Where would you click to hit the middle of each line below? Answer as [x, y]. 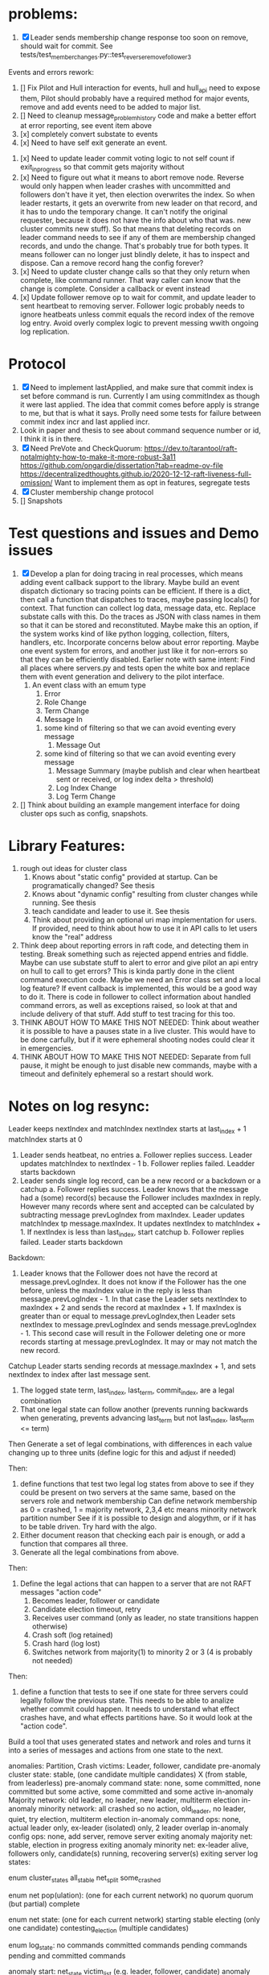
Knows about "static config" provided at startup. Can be [125, 877]
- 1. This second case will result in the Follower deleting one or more [133, 1334]
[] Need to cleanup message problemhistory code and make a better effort [138, 116]
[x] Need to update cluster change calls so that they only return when [135, 272]
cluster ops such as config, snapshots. [84, 813]
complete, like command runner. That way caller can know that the [130, 280]
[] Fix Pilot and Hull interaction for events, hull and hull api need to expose [140, 88]
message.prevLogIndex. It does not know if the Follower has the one [133, 1282]
